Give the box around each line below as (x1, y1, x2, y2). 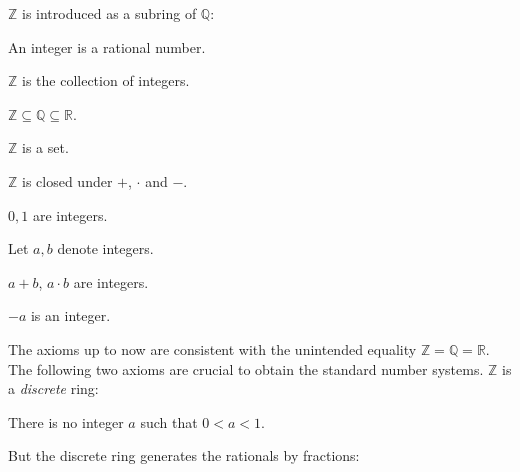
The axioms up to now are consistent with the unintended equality (8, 338, 417, 359)
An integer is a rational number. (8, 36, 206, 57)
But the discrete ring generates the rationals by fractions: (8, 445, 360, 466)
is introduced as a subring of (22, 3, 197, 23)
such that (140, 411, 198, 432)
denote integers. (57, 238, 154, 259)
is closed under (22, 170, 113, 191)
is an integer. (30, 305, 111, 326)
